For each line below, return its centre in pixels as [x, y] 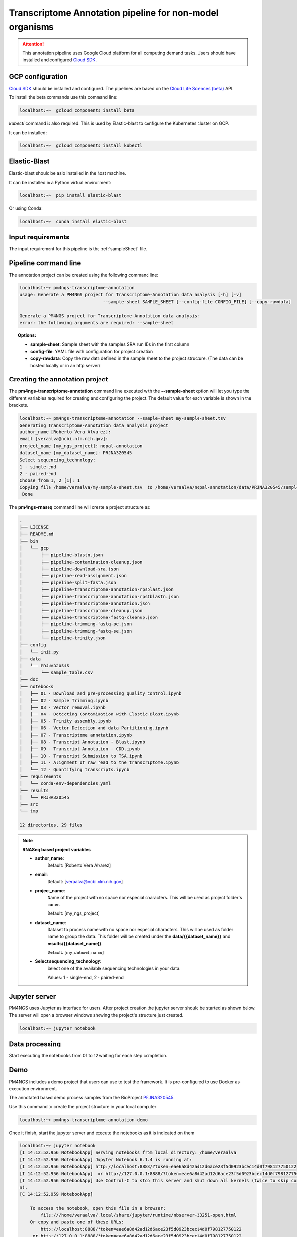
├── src [29, 804]
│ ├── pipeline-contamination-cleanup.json [81, 562]
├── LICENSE [34, 527]
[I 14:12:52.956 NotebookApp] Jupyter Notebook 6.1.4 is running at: [106, 1160]
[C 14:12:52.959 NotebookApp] [56, 1194]
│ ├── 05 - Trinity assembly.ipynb [65, 721]
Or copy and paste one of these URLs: [77, 1222]
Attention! [33, 44]
